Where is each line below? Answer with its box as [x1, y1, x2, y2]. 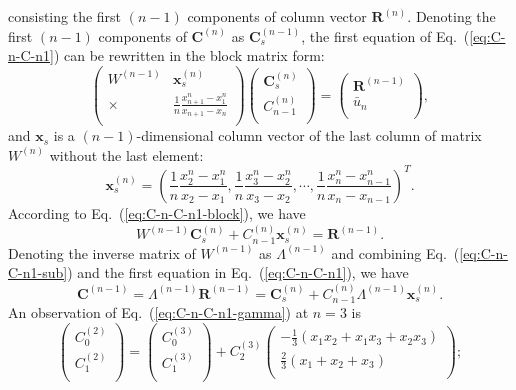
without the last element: [49, 144, 204, 165]
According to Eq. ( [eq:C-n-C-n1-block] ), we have [8, 202, 306, 223]
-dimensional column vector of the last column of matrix [136, 125, 482, 146]
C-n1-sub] [8, 262, 68, 283]
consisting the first [8, 6, 122, 26]
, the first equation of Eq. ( [301, 25, 470, 46]
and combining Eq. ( [331, 242, 460, 263]
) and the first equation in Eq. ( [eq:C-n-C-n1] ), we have [67, 262, 409, 283]
